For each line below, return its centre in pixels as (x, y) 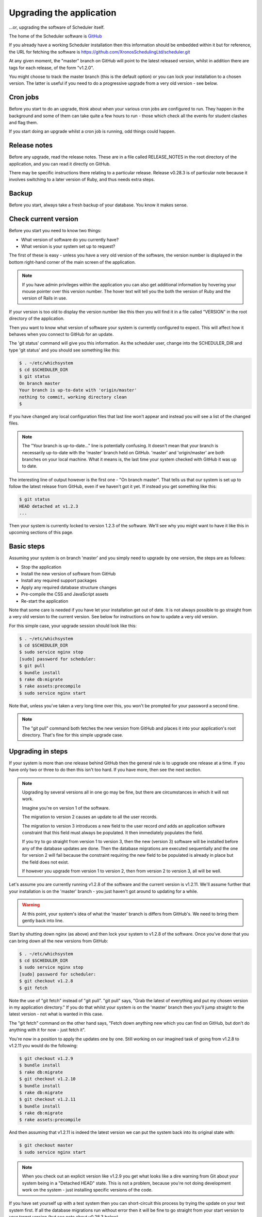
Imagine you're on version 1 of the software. (66, 808)
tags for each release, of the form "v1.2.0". (51, 68)
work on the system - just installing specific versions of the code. (87, 1190)
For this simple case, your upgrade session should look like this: (73, 626)
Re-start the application (45, 601)
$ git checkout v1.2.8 (46, 981)
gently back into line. (43, 921)
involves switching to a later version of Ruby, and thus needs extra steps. (82, 180)
